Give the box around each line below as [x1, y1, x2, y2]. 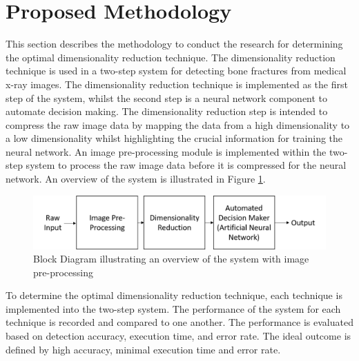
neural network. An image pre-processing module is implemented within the [6, 144, 327, 158]
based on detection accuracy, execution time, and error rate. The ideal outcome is [6, 329, 351, 343]
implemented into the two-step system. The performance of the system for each [6, 301, 341, 316]
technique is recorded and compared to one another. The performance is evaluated [6, 315, 353, 329]
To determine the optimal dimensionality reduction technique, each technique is [6, 288, 342, 302]
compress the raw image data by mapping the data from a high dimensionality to [6, 117, 350, 132]
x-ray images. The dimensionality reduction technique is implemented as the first [6, 76, 348, 91]
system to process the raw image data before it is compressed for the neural [26, 158, 347, 172]
